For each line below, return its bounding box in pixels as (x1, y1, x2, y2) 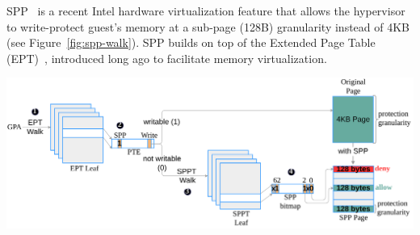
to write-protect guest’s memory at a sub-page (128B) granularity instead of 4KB (6, 18, 410, 35)
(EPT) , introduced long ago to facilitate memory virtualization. (6, 49, 327, 66)
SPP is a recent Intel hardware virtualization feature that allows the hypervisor (6, 2, 405, 19)
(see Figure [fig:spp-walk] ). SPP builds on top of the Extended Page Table (6, 34, 376, 51)
